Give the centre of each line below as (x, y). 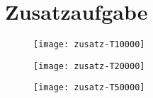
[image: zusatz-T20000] (89, 66)
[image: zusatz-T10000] (89, 45)
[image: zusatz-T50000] (89, 88)
